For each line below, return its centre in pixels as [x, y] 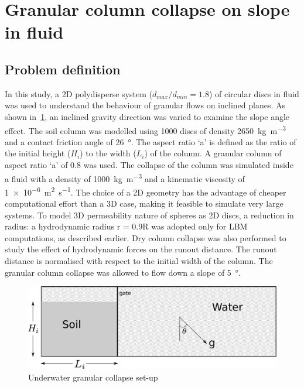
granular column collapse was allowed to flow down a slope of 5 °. [123, 272]
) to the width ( [108, 153]
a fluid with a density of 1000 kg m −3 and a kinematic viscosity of [125, 177]
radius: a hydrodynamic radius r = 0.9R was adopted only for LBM [126, 226]
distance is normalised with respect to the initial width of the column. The [139, 261]
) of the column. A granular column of [213, 153]
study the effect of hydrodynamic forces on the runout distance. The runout [141, 249]
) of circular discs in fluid [254, 93]
